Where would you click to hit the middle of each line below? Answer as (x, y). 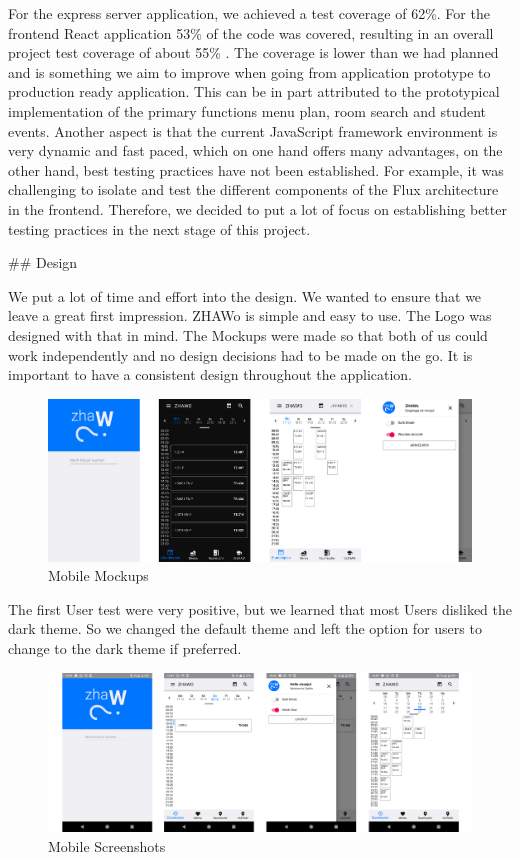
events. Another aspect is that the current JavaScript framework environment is (253, 130)
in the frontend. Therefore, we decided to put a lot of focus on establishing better (257, 208)
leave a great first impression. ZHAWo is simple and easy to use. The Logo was (250, 315)
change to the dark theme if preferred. (125, 647)
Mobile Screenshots (107, 845)
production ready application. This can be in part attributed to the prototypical (254, 91)
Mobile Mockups (98, 575)
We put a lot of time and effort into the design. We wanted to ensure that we (245, 295)
